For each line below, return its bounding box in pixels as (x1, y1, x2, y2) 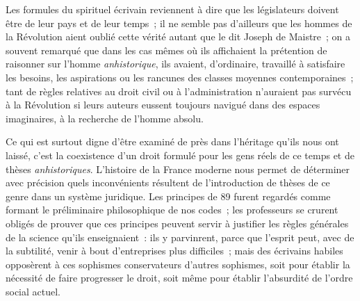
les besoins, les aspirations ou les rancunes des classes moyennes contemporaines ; (6, 70, 354, 84)
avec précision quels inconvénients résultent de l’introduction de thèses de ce (6, 175, 330, 190)
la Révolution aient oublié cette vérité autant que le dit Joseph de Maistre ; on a (6, 29, 351, 44)
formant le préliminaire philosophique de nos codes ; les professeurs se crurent (6, 202, 338, 217)
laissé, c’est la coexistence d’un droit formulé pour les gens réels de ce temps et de (6, 147, 354, 162)
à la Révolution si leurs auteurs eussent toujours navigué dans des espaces (6, 97, 320, 112)
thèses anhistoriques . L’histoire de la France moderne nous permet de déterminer (6, 161, 350, 176)
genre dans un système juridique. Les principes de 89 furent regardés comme (6, 188, 331, 203)
